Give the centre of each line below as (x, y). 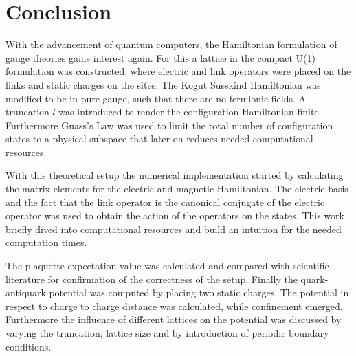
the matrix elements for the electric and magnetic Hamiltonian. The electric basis (177, 189)
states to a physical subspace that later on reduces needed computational (159, 138)
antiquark (26, 292)
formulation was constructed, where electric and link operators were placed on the (178, 71)
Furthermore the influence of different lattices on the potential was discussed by (174, 319)
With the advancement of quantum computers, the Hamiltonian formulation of (171, 44)
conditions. (29, 346)
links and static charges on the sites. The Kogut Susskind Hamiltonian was (163, 84)
